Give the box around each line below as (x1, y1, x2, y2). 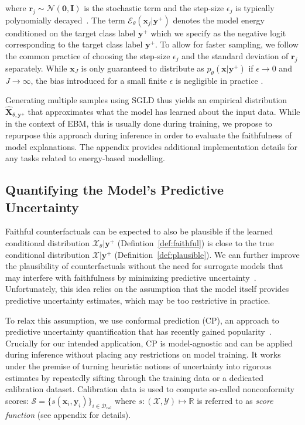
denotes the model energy (173, 13, 265, 26)
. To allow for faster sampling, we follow (155, 38, 299, 50)
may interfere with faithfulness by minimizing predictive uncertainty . (5, 271, 256, 283)
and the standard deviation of (181, 49, 289, 62)
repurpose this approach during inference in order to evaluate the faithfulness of (5, 129, 292, 141)
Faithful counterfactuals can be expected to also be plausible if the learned (5, 225, 273, 237)
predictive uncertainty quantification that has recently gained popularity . (5, 325, 272, 338)
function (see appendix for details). (5, 408, 131, 420)
